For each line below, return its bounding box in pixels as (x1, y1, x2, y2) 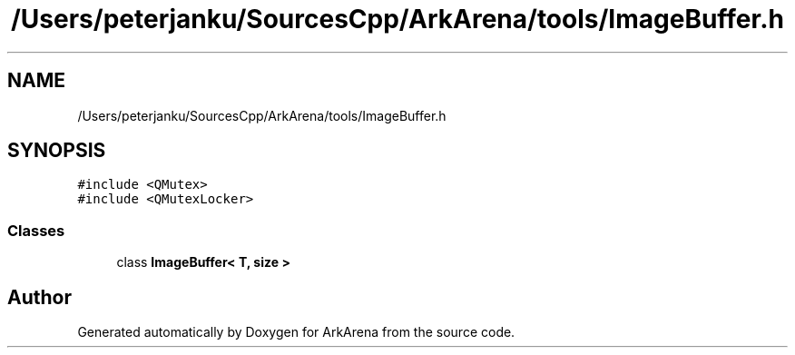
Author (7, 285, 72, 309)
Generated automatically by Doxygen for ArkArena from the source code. (77, 324, 515, 340)
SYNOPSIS (7, 139, 106, 163)
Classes (7, 221, 65, 240)
